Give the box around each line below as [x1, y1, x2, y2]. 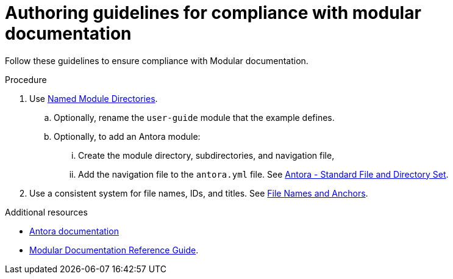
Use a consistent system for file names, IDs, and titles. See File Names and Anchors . [29, 187, 368, 198]
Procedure [5, 74, 47, 85]
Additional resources [5, 206, 88, 217]
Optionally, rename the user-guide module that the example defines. [54, 112, 335, 123]
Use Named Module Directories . [29, 93, 158, 104]
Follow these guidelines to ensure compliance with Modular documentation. [5, 55, 309, 66]
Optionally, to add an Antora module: [54, 131, 201, 142]
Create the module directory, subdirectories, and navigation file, [78, 150, 335, 161]
